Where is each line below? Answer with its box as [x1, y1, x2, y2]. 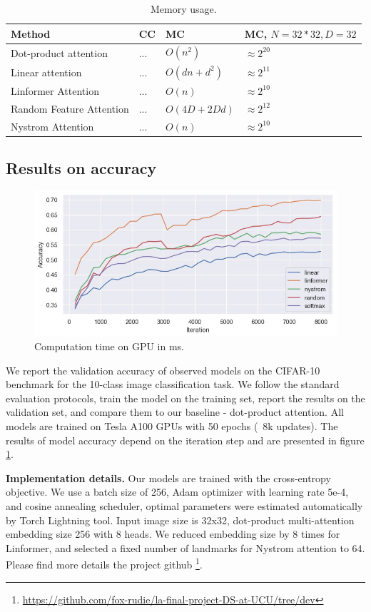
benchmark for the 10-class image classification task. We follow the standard [6, 377, 340, 392]
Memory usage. [150, 1, 217, 16]
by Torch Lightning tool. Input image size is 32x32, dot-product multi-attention [6, 512, 355, 527]
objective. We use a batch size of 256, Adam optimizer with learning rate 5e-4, [6, 484, 349, 499]
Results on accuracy [6, 157, 157, 179]
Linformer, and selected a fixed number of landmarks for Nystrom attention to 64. [6, 540, 365, 555]
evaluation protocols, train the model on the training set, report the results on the [6, 390, 365, 405]
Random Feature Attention [11, 101, 129, 116]
